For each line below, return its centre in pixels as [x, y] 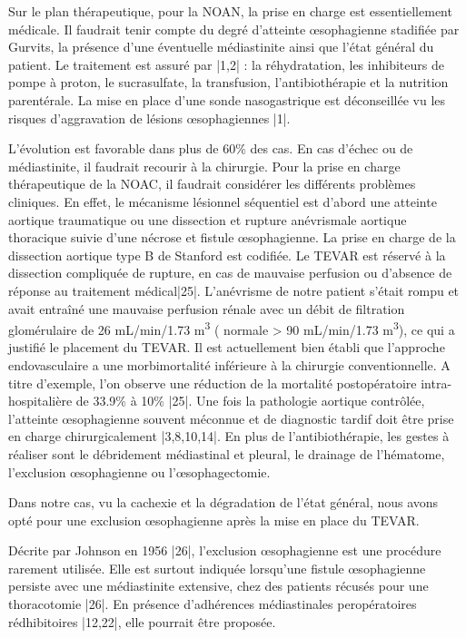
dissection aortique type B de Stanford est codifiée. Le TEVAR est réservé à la [227, 255]
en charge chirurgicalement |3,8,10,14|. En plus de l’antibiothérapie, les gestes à [229, 436]
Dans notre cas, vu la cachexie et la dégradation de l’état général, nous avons [223, 502]
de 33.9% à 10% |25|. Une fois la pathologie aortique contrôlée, [250, 401]
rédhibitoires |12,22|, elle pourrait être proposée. [142, 621]
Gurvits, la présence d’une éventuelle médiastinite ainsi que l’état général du [221, 47]
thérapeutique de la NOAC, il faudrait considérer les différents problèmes [212, 184]
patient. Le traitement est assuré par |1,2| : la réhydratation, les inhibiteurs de [226, 64]
